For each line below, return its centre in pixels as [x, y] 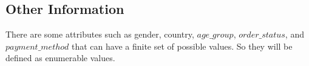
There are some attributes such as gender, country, [100, 34]
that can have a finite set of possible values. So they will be [182, 46]
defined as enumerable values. [60, 58]
